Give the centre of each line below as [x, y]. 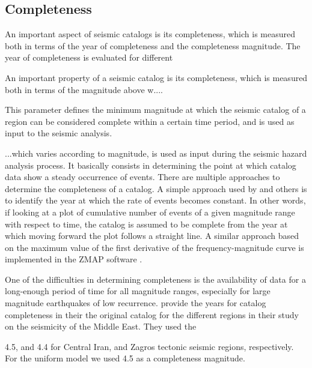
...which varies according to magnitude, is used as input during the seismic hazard [156, 153]
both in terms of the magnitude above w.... [84, 89]
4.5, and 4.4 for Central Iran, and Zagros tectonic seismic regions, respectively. [149, 346]
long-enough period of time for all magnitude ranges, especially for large [138, 291]
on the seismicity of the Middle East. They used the [101, 326]
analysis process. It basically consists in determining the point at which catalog [151, 165]
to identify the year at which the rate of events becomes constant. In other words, [155, 200]
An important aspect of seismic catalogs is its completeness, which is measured [150, 34]
